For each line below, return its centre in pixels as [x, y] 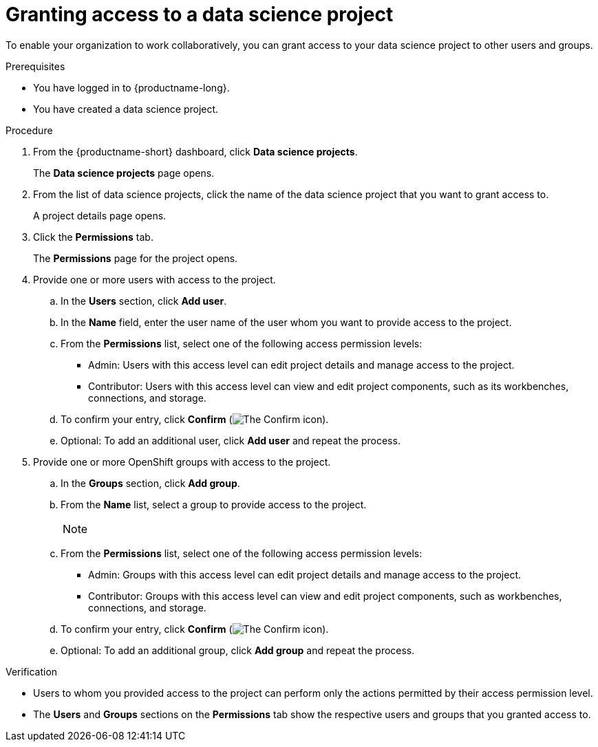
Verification [32, 671]
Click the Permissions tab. [93, 237]
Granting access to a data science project [200, 14]
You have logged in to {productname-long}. [131, 87]
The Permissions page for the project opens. [136, 258]
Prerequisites [35, 66]
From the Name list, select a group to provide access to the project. [214, 504]
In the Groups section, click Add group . [150, 483]
